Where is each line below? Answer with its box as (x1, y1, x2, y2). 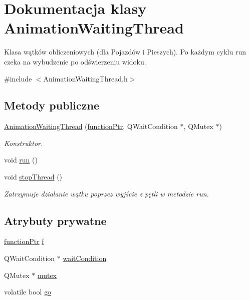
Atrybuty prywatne (4, 212, 107, 228)
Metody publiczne (4, 97, 99, 113)
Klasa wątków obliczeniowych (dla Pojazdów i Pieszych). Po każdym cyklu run (4, 46, 246, 57)
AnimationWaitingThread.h (43, 73, 128, 83)
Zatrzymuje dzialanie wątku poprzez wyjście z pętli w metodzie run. (4, 188, 209, 198)
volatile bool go (4, 286, 52, 297)
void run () (4, 154, 38, 165)
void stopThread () (4, 171, 63, 182)
